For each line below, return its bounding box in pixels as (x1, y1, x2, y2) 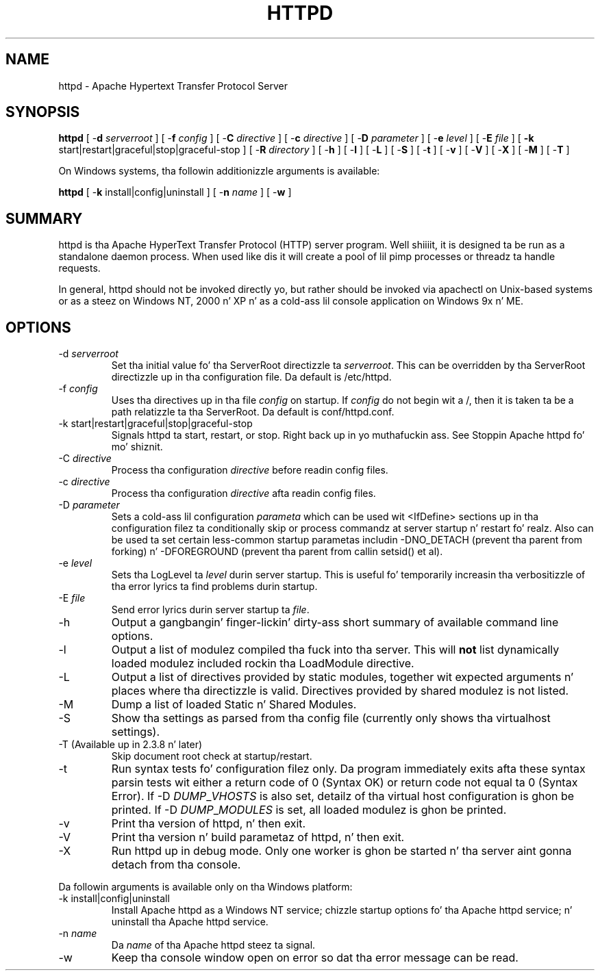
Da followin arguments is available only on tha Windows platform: (58, 881, 353, 893)
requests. (58, 262, 101, 274)
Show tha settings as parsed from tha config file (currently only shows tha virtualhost (111, 711, 551, 725)
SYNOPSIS (5, 103, 80, 121)
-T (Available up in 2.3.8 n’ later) (58, 739, 203, 751)
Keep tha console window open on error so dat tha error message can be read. (111, 951, 518, 965)
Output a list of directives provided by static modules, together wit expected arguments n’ (111, 670, 574, 684)
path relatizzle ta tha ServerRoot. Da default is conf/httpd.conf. (111, 406, 395, 418)
